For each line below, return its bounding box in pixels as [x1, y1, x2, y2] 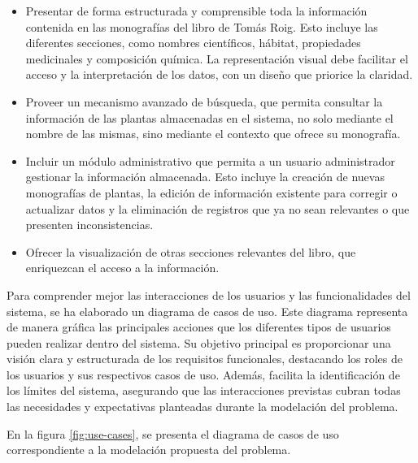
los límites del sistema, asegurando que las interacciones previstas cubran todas [7, 382, 401, 399]
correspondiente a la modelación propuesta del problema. [7, 441, 291, 458]
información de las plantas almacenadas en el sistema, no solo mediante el [25, 109, 394, 126]
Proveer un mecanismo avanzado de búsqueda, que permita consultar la [25, 93, 383, 110]
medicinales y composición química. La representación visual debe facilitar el [25, 50, 408, 67]
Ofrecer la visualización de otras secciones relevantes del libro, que [25, 243, 356, 260]
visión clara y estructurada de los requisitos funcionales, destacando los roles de [7, 350, 403, 367]
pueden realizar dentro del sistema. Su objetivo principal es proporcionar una [7, 334, 391, 351]
